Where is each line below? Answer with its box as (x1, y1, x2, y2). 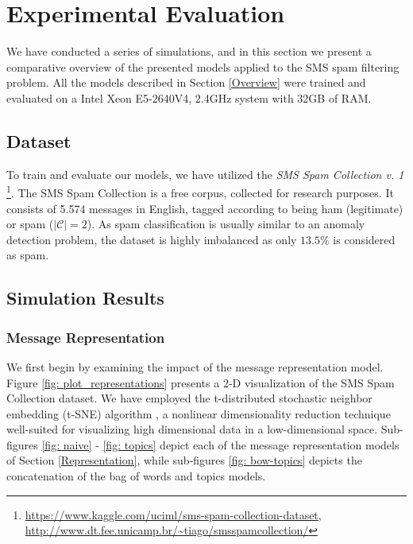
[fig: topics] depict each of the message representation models (102, 436, 399, 453)
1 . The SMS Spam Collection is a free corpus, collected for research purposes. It (6, 182, 394, 200)
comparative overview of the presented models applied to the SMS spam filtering (6, 58, 399, 75)
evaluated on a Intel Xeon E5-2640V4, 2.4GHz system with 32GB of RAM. (6, 89, 372, 106)
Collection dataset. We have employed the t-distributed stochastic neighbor (6, 390, 372, 406)
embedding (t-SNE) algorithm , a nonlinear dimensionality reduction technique (6, 405, 391, 422)
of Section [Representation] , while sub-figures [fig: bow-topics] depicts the (6, 452, 362, 468)
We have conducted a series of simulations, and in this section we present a (6, 43, 372, 60)
